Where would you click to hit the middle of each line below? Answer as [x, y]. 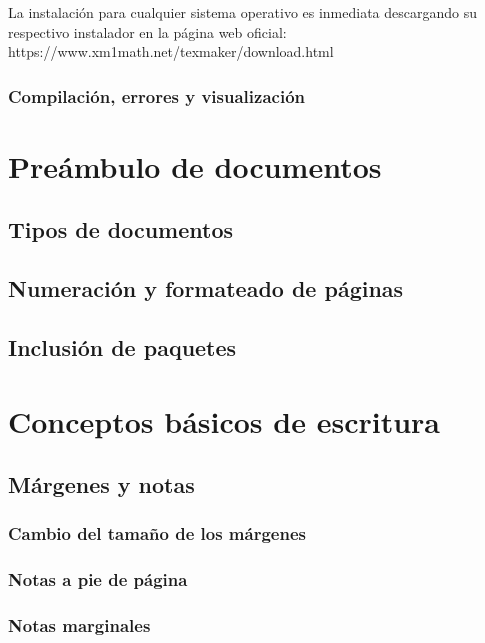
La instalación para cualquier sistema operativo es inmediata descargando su [243, 12]
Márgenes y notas [101, 484]
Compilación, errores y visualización [156, 95]
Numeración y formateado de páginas [206, 288]
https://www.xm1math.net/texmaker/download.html [171, 51]
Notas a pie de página [98, 579]
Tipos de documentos [121, 229]
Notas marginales [79, 625]
